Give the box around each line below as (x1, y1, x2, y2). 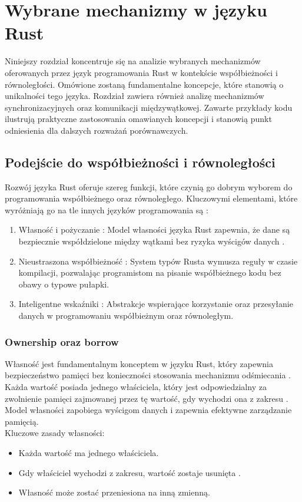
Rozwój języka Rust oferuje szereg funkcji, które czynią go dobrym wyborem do (5, 180, 293, 193)
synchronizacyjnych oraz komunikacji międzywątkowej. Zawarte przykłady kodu (5, 101, 293, 113)
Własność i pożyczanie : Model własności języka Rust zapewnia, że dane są (18, 223, 290, 236)
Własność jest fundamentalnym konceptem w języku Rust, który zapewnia (5, 357, 273, 369)
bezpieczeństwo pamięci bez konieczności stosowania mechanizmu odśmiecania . (5, 369, 291, 381)
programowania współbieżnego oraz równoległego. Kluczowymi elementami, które (5, 192, 298, 204)
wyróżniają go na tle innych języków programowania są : (5, 203, 208, 216)
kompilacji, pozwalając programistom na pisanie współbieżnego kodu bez (18, 266, 281, 279)
